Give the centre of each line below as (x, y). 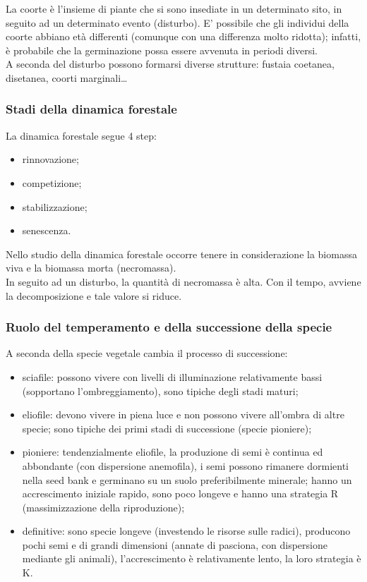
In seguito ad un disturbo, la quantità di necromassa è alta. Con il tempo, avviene (183, 281)
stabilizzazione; (55, 206)
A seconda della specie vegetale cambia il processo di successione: (147, 353)
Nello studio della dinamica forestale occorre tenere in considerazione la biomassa (181, 254)
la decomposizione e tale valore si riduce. (94, 295)
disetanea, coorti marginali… (67, 77)
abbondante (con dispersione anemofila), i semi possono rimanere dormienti (185, 465)
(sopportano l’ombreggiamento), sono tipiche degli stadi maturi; (160, 390)
